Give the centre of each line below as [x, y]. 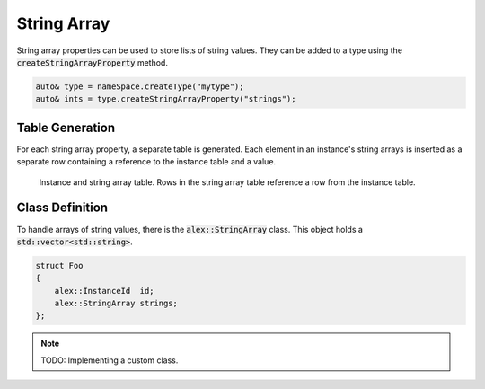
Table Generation [66, 127]
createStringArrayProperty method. [92, 62]
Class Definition [62, 208]
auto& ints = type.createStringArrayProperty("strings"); [166, 99]
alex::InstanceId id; [104, 291]
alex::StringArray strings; [116, 304]
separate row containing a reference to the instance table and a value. [146, 162]
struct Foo [59, 265]
